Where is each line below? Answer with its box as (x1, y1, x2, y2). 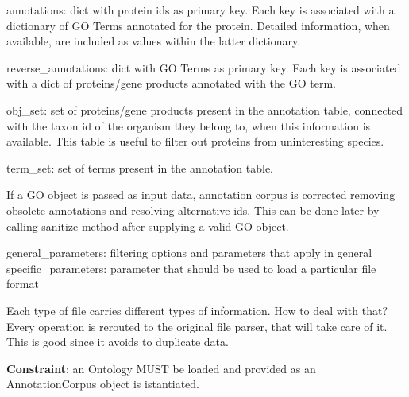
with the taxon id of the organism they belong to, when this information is (6, 117, 371, 134)
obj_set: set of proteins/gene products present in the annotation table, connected (6, 101, 403, 118)
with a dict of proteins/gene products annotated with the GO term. (6, 75, 336, 91)
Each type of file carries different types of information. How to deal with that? (6, 302, 388, 318)
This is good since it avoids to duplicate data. (6, 333, 229, 350)
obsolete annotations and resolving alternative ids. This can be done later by (6, 201, 380, 218)
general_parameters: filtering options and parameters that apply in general (6, 244, 372, 261)
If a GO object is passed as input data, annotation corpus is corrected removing (6, 186, 395, 203)
